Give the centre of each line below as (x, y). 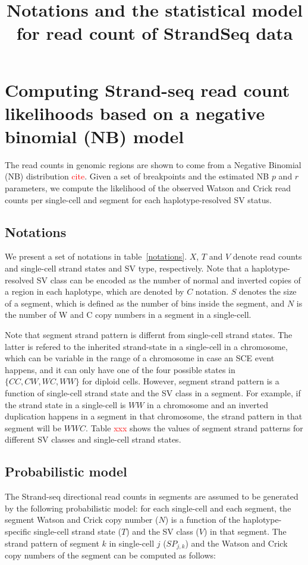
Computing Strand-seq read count (147, 89)
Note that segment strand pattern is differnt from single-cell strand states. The (149, 335)
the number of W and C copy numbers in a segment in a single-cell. (128, 315)
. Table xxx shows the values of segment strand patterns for (194, 427)
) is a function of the (202, 520)
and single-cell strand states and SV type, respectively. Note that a (127, 268)
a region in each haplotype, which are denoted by (95, 291)
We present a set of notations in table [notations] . (96, 256)
